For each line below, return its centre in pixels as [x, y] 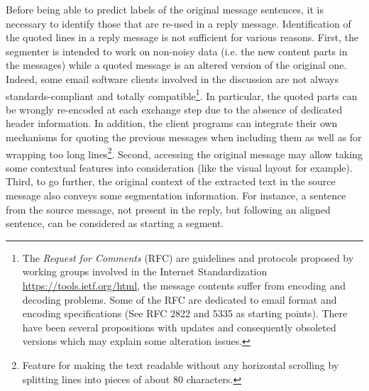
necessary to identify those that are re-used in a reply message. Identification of [178, 23]
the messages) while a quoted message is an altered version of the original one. [176, 65]
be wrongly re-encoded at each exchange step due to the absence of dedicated [174, 109]
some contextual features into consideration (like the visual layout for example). [179, 167]
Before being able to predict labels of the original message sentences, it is [165, 9]
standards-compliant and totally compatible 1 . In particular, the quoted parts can [182, 94]
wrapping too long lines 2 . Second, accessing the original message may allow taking [184, 153]
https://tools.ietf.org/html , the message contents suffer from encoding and [184, 285]
